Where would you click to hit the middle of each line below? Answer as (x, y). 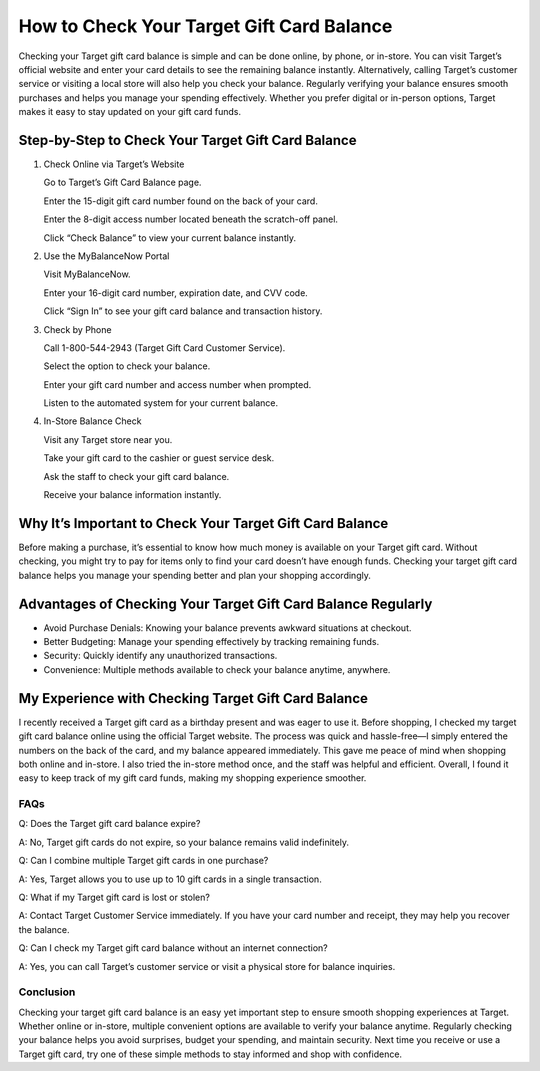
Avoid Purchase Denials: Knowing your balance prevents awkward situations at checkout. (227, 627)
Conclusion (47, 992)
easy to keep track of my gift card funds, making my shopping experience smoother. (192, 778)
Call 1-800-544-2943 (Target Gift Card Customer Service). (164, 347)
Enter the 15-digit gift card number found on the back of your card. (181, 201)
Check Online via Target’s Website (114, 164)
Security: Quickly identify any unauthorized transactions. (160, 656)
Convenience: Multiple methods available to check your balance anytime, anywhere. (217, 669)
